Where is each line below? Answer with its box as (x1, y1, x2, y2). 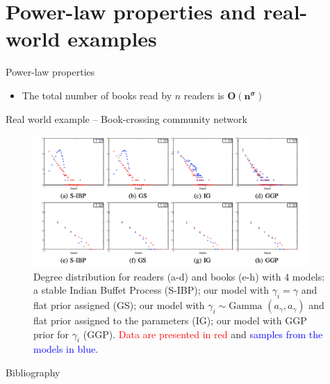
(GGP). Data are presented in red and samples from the (83, 326, 323, 341)
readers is (183, 87, 224, 102)
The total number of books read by (22, 87, 172, 102)
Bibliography (6, 365, 60, 380)
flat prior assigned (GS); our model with (33, 298, 205, 312)
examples (67, 24, 157, 53)
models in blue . (33, 342, 99, 356)
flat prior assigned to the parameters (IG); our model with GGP (33, 313, 307, 328)
